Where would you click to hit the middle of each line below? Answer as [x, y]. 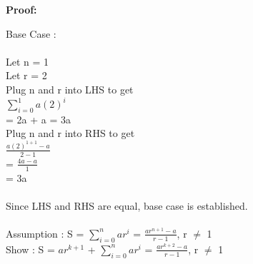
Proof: [21, 9]
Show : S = [30, 249]
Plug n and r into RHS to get [70, 133]
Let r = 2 [26, 75]
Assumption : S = [45, 233]
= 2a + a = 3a [38, 119]
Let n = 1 [28, 61]
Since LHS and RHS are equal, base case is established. [127, 205]
